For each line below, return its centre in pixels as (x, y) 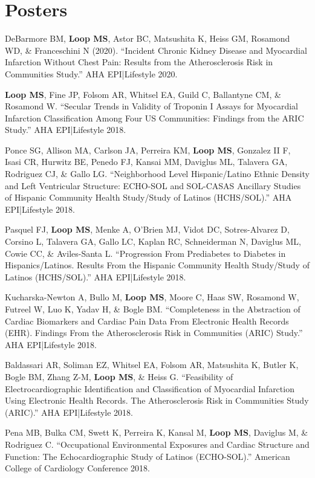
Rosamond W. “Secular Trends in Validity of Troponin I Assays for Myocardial (151, 106)
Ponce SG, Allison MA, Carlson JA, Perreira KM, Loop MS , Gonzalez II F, (148, 150)
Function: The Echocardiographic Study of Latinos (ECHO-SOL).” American (148, 456)
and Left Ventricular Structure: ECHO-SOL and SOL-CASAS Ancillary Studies (153, 185)
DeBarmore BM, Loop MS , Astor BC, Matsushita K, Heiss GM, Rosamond (148, 38)
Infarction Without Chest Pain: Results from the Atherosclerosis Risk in (139, 62)
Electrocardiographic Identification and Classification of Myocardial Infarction (150, 388)
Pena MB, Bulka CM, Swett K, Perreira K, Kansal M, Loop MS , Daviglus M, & (157, 432)
